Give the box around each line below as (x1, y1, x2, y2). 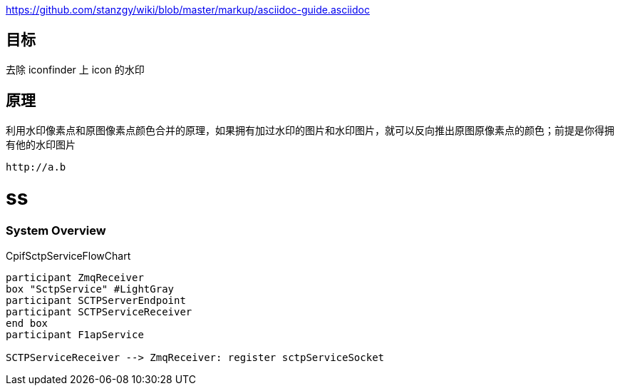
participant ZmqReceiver (6, 271, 144, 283)
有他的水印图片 (6, 138, 76, 151)
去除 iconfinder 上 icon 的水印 (6, 63, 145, 76)
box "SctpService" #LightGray (6, 283, 175, 295)
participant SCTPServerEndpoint (6, 294, 186, 306)
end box (6, 317, 48, 329)
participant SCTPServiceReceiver (6, 305, 192, 318)
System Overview (6, 223, 106, 238)
